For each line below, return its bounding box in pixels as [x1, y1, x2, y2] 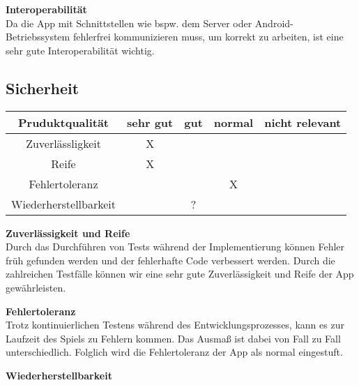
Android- [254, 15, 293, 30]
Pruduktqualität [17, 114, 109, 130]
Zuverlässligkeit [26, 135, 101, 151]
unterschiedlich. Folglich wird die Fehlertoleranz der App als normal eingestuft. [6, 345, 343, 359]
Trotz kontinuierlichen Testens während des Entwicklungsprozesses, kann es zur [6, 317, 344, 332]
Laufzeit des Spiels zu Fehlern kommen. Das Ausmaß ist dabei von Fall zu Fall [6, 331, 341, 345]
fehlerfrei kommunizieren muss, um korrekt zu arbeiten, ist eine [72, 29, 344, 44]
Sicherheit [6, 77, 79, 98]
